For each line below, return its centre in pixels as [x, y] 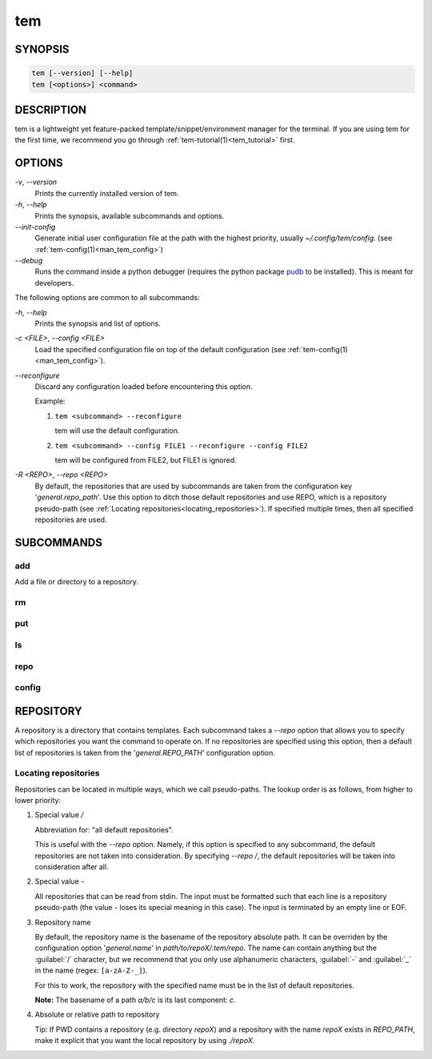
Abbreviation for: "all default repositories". [104, 829]
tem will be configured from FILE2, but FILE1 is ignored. [146, 459]
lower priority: [38, 800]
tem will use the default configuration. [117, 431]
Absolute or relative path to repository [97, 1015]
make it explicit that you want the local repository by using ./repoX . [145, 1041]
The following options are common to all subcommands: [107, 298]
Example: [50, 401]
